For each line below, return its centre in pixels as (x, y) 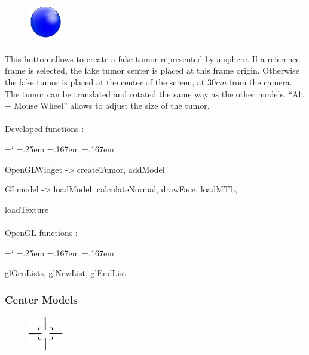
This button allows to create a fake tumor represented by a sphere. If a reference (152, 58)
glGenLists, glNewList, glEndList (66, 273)
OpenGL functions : (41, 232)
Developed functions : (45, 129)
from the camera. (261, 82)
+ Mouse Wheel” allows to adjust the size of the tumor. (107, 105)
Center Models (41, 299)
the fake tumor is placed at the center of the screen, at (105, 82)
